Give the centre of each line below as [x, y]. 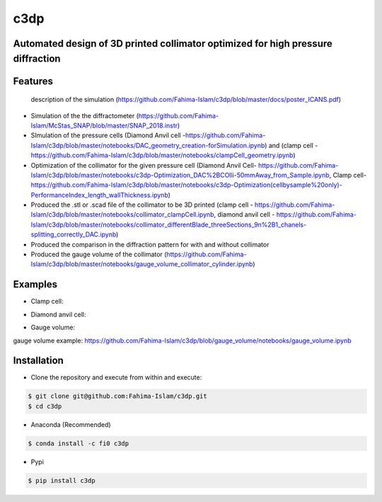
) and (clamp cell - [291, 145]
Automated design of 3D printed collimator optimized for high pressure [173, 44]
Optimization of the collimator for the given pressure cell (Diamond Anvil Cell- [144, 165]
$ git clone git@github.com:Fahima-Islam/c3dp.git [118, 396]
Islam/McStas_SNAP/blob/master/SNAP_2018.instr [104, 125]
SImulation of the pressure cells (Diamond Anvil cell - [108, 135]
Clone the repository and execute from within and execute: [116, 377]
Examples [35, 284]
